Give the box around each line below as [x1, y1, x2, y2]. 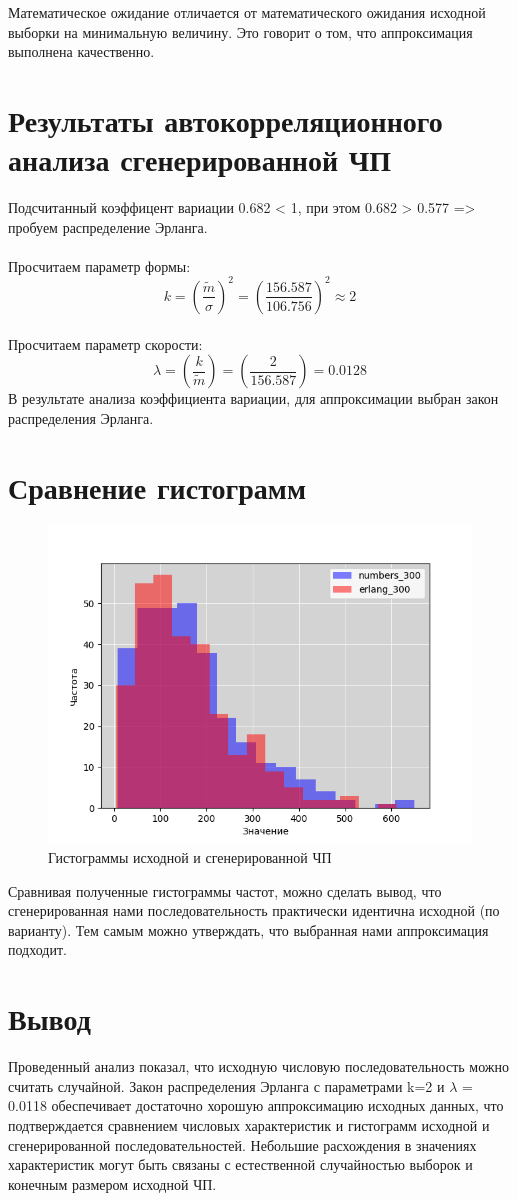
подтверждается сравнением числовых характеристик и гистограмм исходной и [8, 1114, 490, 1135]
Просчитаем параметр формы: [8, 255, 191, 276]
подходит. [8, 939, 67, 960]
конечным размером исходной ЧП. [8, 1173, 217, 1194]
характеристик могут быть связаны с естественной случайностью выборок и [8, 1154, 473, 1175]
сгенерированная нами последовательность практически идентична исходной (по [8, 900, 500, 921]
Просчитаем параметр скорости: [8, 333, 203, 354]
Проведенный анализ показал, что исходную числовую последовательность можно [8, 1056, 509, 1077]
